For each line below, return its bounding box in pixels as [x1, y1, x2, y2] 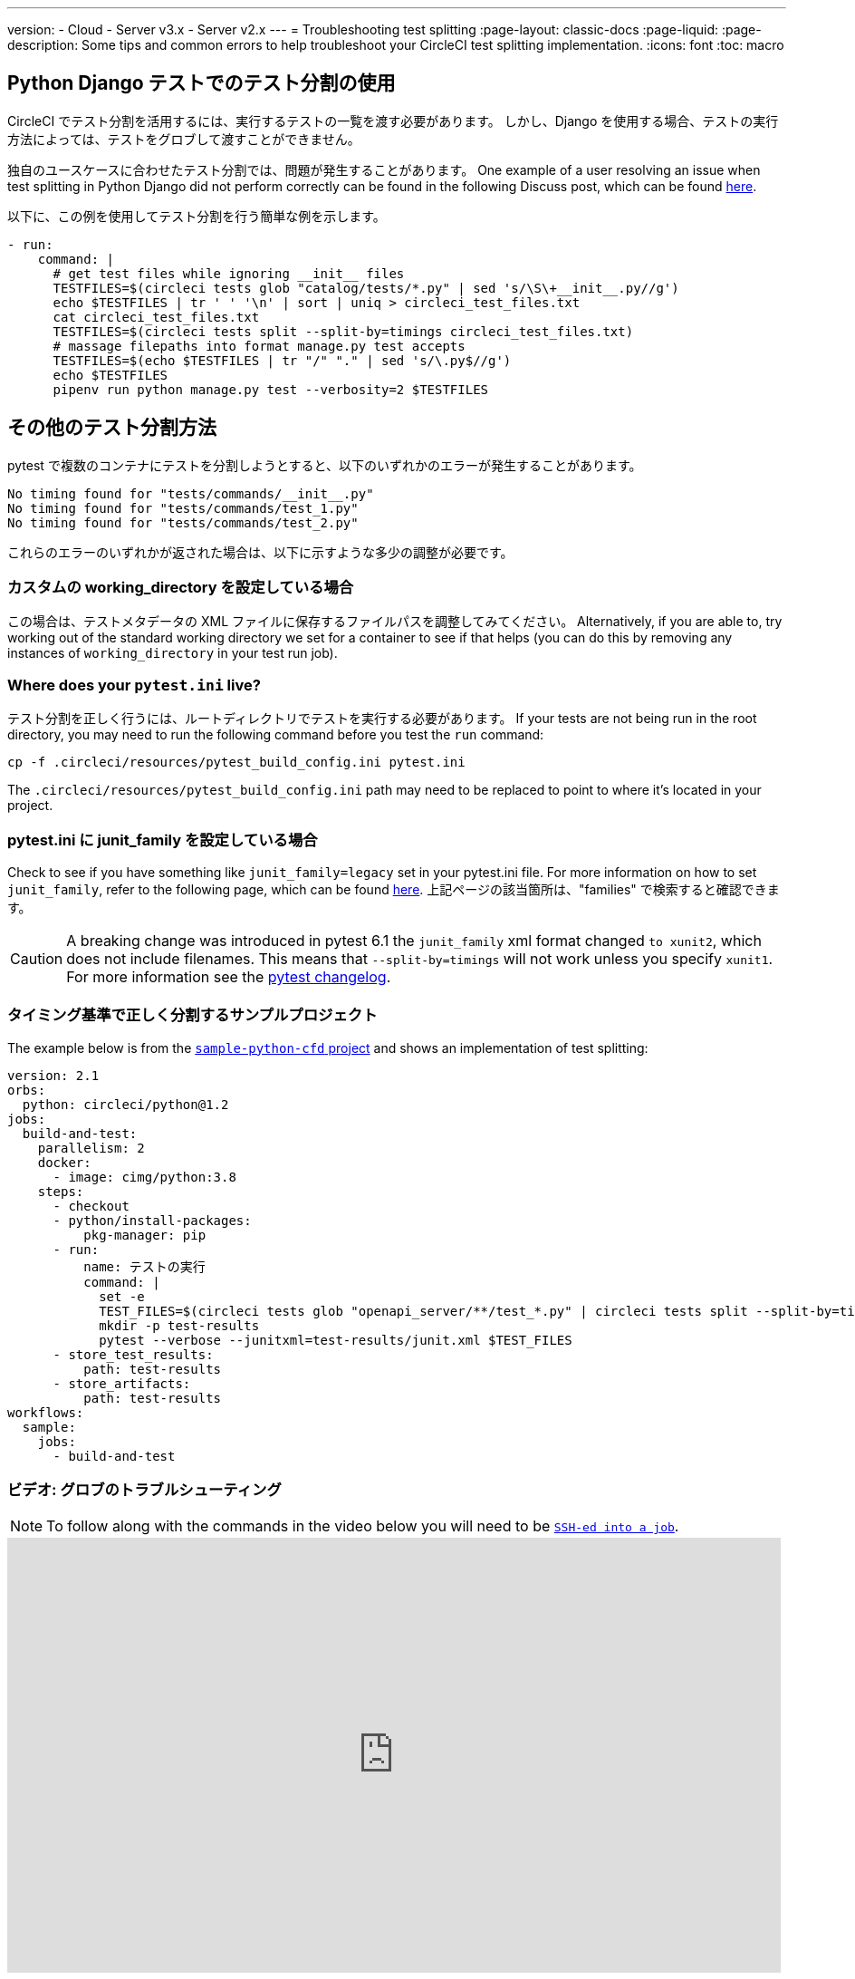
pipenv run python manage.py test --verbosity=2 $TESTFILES [53, 381, 489, 397]
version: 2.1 [7, 1067, 100, 1083]
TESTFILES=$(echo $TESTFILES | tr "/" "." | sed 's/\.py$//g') [53, 352, 512, 368]
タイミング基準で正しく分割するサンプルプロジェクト [7, 1006, 378, 1025]
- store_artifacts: [53, 1376, 191, 1391]
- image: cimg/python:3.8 [53, 1169, 236, 1184]
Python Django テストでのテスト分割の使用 [7, 72, 396, 95]
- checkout [53, 1198, 130, 1213]
